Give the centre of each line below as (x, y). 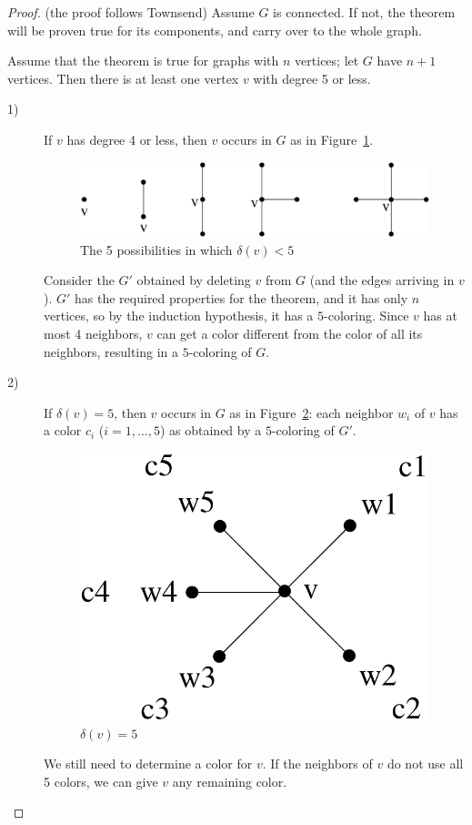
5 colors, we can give (101, 781)
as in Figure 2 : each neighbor (311, 412)
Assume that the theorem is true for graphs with (143, 61)
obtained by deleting (194, 280)
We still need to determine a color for (148, 764)
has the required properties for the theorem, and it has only (241, 297)
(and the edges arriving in (382, 280)
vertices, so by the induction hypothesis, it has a (179, 316)
